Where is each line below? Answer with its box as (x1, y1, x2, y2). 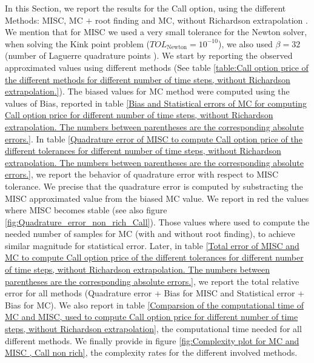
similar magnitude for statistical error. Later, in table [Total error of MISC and (5, 239, 299, 251)
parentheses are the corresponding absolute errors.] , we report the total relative (5, 275, 299, 287)
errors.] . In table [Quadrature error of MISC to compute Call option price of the (5, 132, 302, 145)
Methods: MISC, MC (5, 13, 83, 26)
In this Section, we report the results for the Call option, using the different (5, 2, 286, 14)
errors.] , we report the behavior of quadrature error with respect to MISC (5, 168, 278, 181)
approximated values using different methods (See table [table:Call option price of (5, 61, 309, 73)
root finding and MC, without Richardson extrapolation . (95, 13, 308, 26)
